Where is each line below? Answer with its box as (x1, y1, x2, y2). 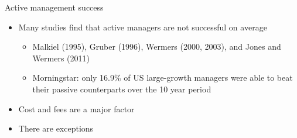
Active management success (5, 1, 104, 13)
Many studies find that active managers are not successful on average (18, 20, 267, 33)
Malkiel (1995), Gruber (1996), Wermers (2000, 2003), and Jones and (32, 40, 281, 53)
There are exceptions (18, 122, 94, 134)
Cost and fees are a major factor (18, 102, 135, 115)
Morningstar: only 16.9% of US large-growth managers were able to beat (32, 71, 293, 84)
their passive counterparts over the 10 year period (32, 82, 211, 95)
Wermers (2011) (32, 51, 90, 64)
